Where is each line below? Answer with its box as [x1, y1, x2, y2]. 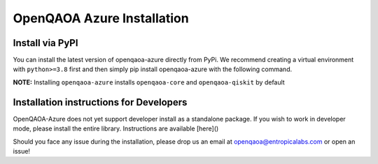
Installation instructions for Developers [13, 96, 188, 108]
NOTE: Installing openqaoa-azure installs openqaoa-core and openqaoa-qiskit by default [13, 77, 285, 87]
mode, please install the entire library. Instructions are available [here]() [13, 124, 219, 133]
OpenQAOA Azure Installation [13, 10, 189, 26]
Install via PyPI [13, 37, 78, 49]
